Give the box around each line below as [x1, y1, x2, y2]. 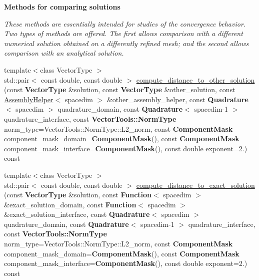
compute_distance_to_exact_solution [136, 179, 255, 190]
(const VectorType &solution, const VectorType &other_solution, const [4, 84, 235, 95]
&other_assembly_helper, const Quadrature [106, 94, 248, 104]
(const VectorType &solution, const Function [4, 189, 152, 200]
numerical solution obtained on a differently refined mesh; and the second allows [4, 38, 249, 48]
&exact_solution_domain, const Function [4, 199, 136, 209]
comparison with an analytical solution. [4, 48, 124, 58]
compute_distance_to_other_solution [136, 74, 255, 85]
